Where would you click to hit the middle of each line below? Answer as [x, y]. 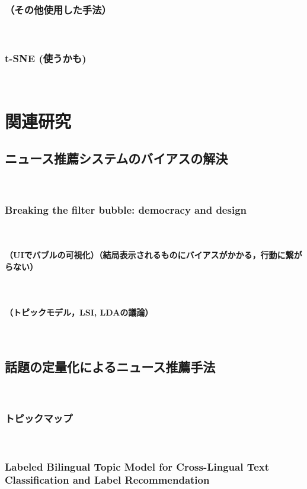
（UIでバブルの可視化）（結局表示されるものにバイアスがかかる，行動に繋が [153, 255]
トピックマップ [39, 418]
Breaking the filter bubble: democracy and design [126, 209]
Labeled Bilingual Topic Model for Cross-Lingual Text [137, 466]
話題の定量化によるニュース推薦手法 [110, 367]
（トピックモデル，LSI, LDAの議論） [79, 312]
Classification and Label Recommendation [107, 480]
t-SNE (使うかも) [46, 58]
